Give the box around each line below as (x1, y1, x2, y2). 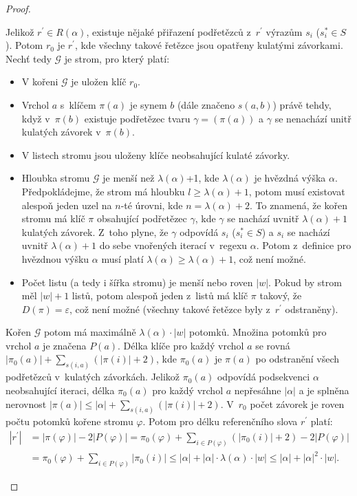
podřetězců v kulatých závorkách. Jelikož (6, 369, 180, 384)
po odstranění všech (255, 352, 340, 366)
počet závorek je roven (250, 396, 345, 411)
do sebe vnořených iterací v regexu (99, 238, 248, 252)
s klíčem (60, 97, 96, 111)
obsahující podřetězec (96, 211, 187, 226)
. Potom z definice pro (256, 238, 351, 252)
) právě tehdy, (272, 97, 332, 111)
